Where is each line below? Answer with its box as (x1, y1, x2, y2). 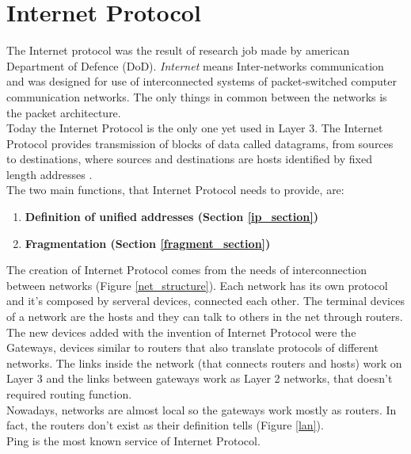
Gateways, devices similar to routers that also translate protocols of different (6, 339, 379, 356)
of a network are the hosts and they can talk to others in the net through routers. (6, 308, 403, 325)
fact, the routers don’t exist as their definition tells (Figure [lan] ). (6, 417, 324, 433)
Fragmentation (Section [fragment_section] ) (25, 235, 271, 251)
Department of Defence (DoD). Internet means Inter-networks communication (6, 57, 384, 74)
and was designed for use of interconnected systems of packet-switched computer (6, 73, 397, 90)
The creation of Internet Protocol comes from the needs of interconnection (6, 261, 367, 278)
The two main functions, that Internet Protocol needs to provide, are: (6, 181, 344, 198)
